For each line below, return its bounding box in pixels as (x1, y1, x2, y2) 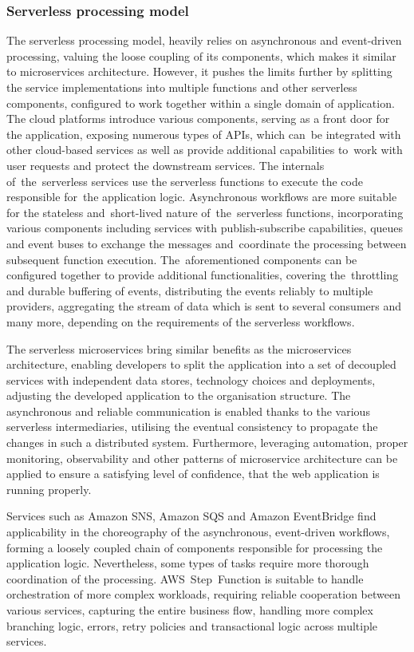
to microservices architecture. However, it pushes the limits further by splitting (6, 63, 392, 80)
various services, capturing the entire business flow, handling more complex (6, 602, 373, 618)
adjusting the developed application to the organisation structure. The (6, 387, 351, 404)
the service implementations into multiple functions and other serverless (6, 79, 357, 95)
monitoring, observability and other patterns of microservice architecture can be (6, 449, 398, 466)
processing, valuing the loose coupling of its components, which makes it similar (6, 47, 396, 64)
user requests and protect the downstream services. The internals (6, 156, 325, 173)
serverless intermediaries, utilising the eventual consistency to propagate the (6, 418, 378, 435)
